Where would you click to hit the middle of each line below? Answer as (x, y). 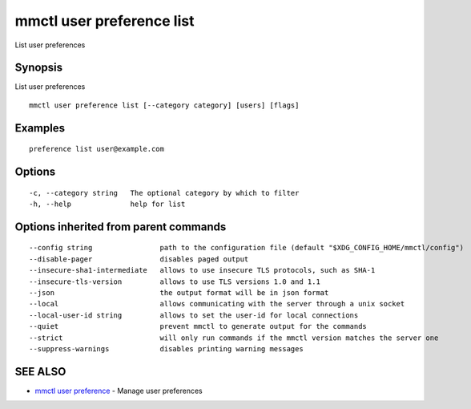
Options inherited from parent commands (121, 227)
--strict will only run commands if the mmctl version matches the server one (234, 338)
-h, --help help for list (107, 204)
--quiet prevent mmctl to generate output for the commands (198, 326)
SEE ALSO (40, 372)
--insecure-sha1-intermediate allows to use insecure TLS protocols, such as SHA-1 (202, 270)
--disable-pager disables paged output (139, 259)
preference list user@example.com (97, 149)
